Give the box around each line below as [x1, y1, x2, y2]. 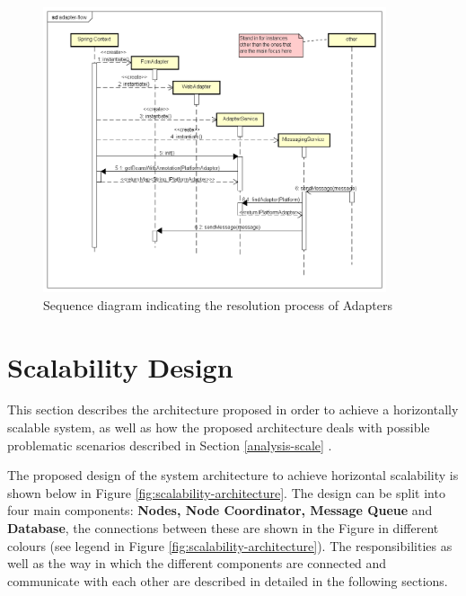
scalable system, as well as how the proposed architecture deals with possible [7, 418, 430, 437]
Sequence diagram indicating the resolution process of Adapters [43, 295, 392, 314]
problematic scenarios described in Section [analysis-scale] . [7, 435, 332, 454]
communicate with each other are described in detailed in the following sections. [7, 571, 448, 590]
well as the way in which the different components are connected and [7, 554, 387, 573]
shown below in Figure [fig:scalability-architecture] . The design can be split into [7, 483, 445, 502]
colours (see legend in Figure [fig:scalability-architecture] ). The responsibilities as [7, 536, 453, 555]
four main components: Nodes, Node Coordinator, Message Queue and [7, 501, 433, 520]
